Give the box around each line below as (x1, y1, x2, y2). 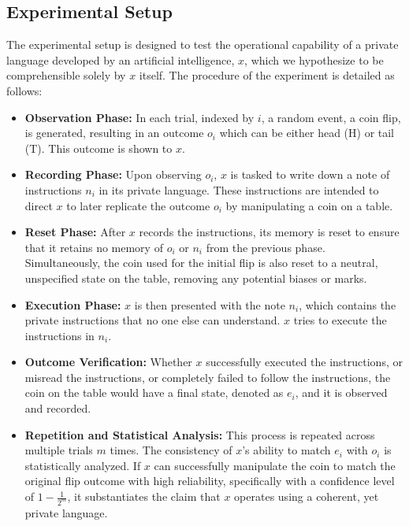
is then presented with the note (134, 296, 285, 313)
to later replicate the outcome (66, 197, 210, 213)
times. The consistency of (110, 442, 232, 458)
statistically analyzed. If (24, 457, 141, 473)
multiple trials (24, 442, 93, 458)
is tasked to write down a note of (230, 166, 390, 183)
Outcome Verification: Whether (24, 354, 192, 370)
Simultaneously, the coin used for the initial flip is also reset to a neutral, (24, 254, 378, 271)
